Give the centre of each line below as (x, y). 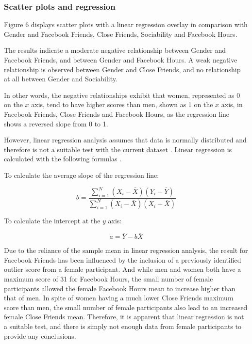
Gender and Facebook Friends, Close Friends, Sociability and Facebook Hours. (121, 34)
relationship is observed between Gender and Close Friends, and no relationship (122, 69)
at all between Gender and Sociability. (61, 79)
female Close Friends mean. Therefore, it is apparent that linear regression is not (124, 317)
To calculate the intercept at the (52, 221)
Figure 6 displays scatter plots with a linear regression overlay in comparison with (126, 24)
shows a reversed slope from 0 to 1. (56, 123)
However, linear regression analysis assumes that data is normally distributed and (125, 140)
